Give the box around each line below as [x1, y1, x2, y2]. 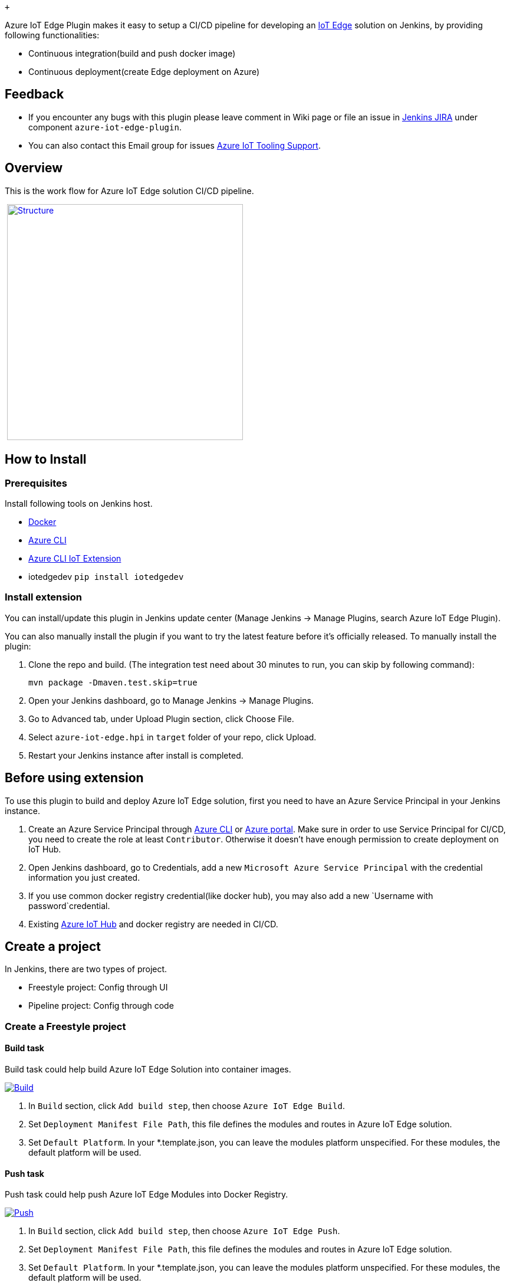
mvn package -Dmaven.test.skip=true [28, 677, 198, 687]
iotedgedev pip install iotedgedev [28, 571, 184, 582]
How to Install [5, 452, 87, 467]
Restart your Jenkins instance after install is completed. [28, 750, 244, 760]
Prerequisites [5, 477, 67, 489]
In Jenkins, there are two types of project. [5, 964, 167, 975]
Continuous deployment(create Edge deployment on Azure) [28, 67, 260, 77]
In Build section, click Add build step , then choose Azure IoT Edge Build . [28, 1100, 346, 1111]
